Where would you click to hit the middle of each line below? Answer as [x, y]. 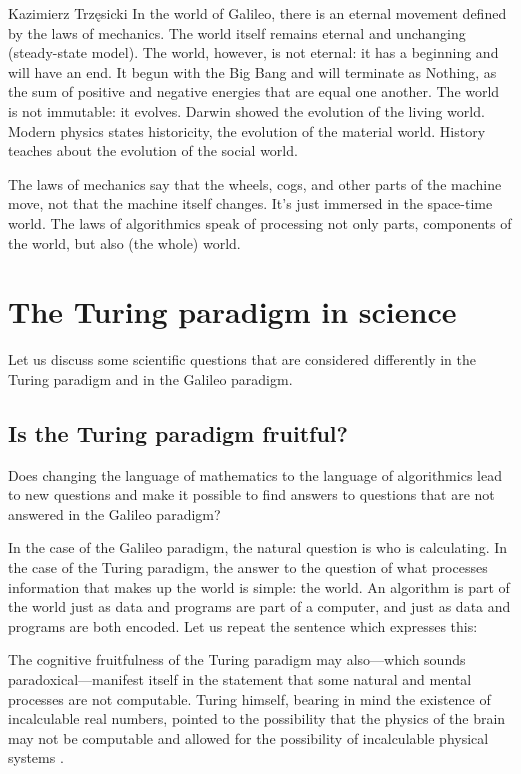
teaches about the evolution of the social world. [153, 150]
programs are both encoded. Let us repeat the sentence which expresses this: [243, 625]
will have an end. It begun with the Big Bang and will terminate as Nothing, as [252, 71]
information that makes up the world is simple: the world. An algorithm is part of [259, 586]
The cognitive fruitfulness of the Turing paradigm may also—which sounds [237, 659]
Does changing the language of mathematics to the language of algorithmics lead [255, 474]
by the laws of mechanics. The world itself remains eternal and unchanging [237, 32]
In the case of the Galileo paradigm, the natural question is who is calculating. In [258, 547]
